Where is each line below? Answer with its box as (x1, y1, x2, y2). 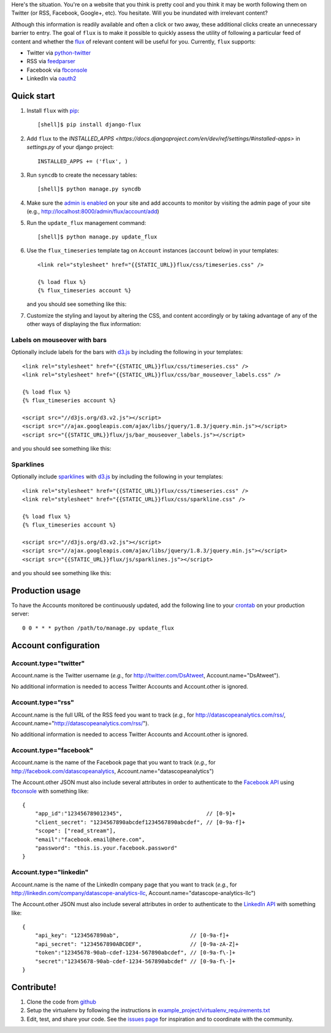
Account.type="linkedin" (11, 868, 89, 877)
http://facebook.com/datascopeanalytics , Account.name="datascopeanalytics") (11, 767, 214, 775)
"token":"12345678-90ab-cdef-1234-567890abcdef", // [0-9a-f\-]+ (34, 949, 236, 956)
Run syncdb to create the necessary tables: (26, 171, 138, 178)
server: (11, 610, 30, 617)
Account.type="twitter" (11, 659, 85, 668)
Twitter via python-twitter (26, 49, 91, 56)
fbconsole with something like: (11, 787, 89, 795)
